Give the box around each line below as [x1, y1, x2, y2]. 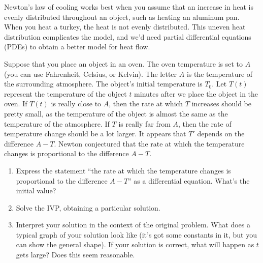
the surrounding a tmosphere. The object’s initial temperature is [4, 78, 203, 89]
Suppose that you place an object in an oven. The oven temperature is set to [4, 58, 243, 69]
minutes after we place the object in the [134, 88, 258, 99]
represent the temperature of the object [4, 88, 127, 99]
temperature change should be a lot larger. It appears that [4, 128, 186, 139]
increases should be [191, 98, 251, 109]
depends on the [197, 128, 245, 139]
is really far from [118, 118, 171, 129]
